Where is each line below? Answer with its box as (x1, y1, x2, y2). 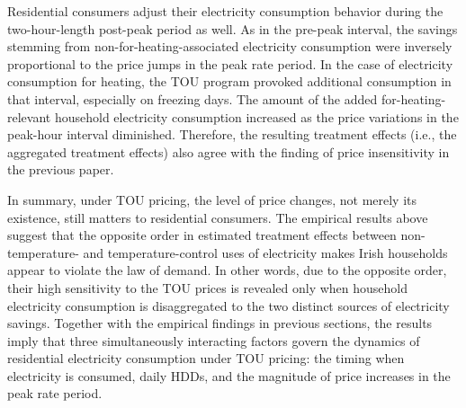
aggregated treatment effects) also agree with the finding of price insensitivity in (7, 142, 450, 161)
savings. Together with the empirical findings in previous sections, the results (7, 314, 433, 333)
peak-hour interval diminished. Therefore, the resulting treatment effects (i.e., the (7, 125, 457, 144)
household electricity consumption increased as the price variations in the (54, 107, 459, 126)
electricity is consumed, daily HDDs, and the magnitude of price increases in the (7, 366, 451, 385)
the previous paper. (7, 160, 114, 179)
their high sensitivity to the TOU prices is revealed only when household (7, 278, 408, 297)
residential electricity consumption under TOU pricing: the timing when (7, 349, 405, 368)
